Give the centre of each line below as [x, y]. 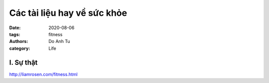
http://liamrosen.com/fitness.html [43, 74]
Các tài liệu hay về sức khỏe [68, 13]
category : [20, 48]
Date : [15, 28]
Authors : [19, 41]
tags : [15, 34]
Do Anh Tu [59, 41]
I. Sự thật [23, 62]
